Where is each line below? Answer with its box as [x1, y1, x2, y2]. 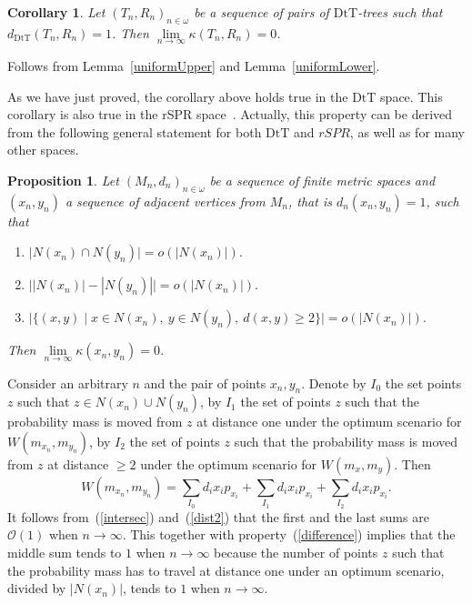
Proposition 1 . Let [7, 170, 119, 189]
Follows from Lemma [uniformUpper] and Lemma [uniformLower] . [7, 56, 380, 75]
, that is [287, 191, 332, 210]
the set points [385, 373, 462, 392]
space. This [380, 86, 443, 106]
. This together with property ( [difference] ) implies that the [122, 525, 456, 544]
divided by [7, 579, 66, 598]
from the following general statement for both [7, 122, 262, 141]
